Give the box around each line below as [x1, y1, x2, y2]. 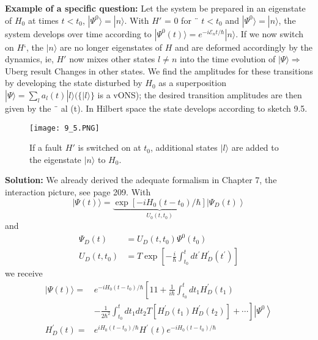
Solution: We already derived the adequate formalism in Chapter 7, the [5, 173, 277, 186]
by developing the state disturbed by [5, 76, 142, 89]
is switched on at [78, 141, 141, 154]
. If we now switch [235, 27, 304, 40]
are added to [231, 141, 279, 154]
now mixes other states [69, 52, 155, 65]
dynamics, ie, [5, 52, 54, 65]
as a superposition [158, 76, 226, 89]
